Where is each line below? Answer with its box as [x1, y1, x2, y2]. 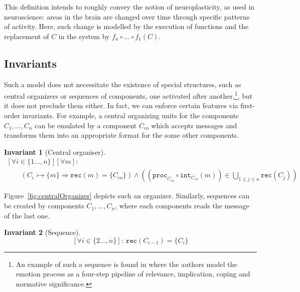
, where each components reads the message [115, 200, 249, 211]
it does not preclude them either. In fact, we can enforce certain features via [4, 100, 238, 111]
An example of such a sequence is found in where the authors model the [16, 258, 237, 269]
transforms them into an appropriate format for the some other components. [4, 130, 239, 140]
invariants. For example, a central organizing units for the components [22, 110, 239, 121]
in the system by [58, 31, 110, 41]
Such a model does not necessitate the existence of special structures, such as [4, 79, 241, 89]
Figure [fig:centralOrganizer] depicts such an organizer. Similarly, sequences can [4, 190, 250, 201]
